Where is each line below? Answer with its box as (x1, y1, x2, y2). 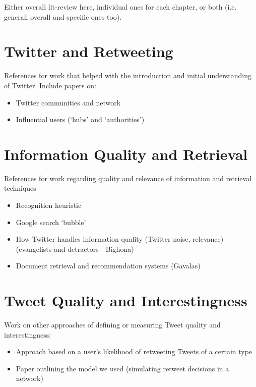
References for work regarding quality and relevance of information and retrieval (4, 173, 252, 183)
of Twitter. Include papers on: (4, 80, 96, 90)
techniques (4, 183, 36, 193)
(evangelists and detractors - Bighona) (16, 243, 134, 254)
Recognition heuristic (16, 200, 82, 210)
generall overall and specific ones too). (4, 11, 122, 22)
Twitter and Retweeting (4, 41, 173, 62)
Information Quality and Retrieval (4, 143, 248, 164)
